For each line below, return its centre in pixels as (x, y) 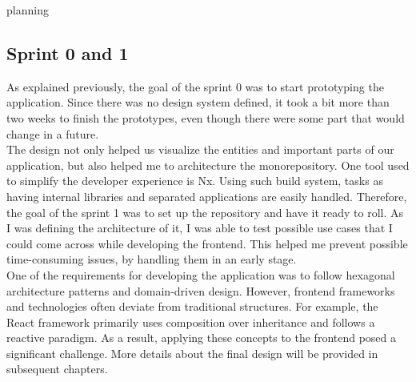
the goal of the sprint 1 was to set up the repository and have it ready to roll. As (205, 212)
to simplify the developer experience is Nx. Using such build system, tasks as (195, 181)
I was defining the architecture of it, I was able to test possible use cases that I (200, 228)
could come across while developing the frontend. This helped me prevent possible (207, 243)
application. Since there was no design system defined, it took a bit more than (198, 102)
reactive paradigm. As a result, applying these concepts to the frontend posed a (202, 338)
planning (28, 10)
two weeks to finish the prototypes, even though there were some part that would (206, 117)
